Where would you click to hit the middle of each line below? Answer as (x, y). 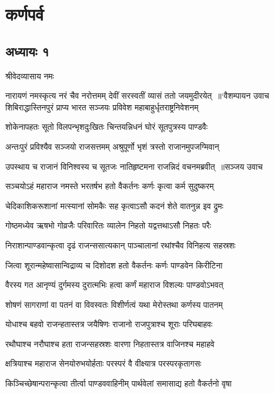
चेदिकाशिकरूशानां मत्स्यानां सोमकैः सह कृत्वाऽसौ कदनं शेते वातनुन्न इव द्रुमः (114, 205)
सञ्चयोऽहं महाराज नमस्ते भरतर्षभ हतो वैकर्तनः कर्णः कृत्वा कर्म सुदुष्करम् (110, 186)
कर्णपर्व (25, 14)
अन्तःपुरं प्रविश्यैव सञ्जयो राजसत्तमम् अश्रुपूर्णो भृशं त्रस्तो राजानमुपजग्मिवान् (112, 146)
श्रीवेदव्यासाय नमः (30, 75)
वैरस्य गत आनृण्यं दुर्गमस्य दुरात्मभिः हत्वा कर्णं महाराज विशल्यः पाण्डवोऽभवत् (114, 285)
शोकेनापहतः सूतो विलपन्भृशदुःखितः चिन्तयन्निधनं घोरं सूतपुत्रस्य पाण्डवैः (107, 127)
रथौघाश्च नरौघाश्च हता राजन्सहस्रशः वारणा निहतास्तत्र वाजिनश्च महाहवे (110, 343)
